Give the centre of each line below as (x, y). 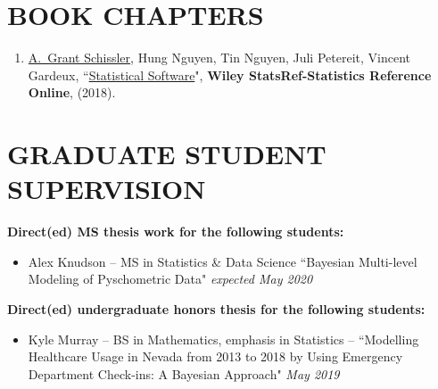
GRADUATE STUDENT (167, 154)
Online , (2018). (72, 92)
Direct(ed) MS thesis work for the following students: (176, 232)
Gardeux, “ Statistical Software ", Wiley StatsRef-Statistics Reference (230, 74)
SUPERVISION (107, 189)
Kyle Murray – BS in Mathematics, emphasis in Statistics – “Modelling (223, 339)
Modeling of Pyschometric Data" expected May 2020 (170, 279)
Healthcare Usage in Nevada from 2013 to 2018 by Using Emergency (215, 356)
